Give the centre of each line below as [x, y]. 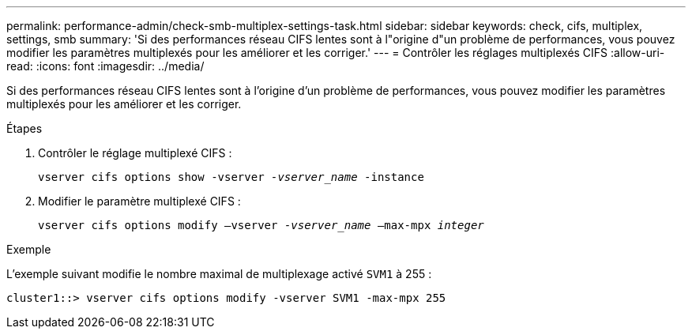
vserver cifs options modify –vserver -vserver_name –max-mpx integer [261, 225]
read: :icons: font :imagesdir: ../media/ [105, 66]
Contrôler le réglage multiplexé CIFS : [135, 153]
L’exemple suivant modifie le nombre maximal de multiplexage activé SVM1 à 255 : [219, 274]
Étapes [24, 128]
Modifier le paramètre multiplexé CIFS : [139, 201]
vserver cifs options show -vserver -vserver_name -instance [231, 177]
